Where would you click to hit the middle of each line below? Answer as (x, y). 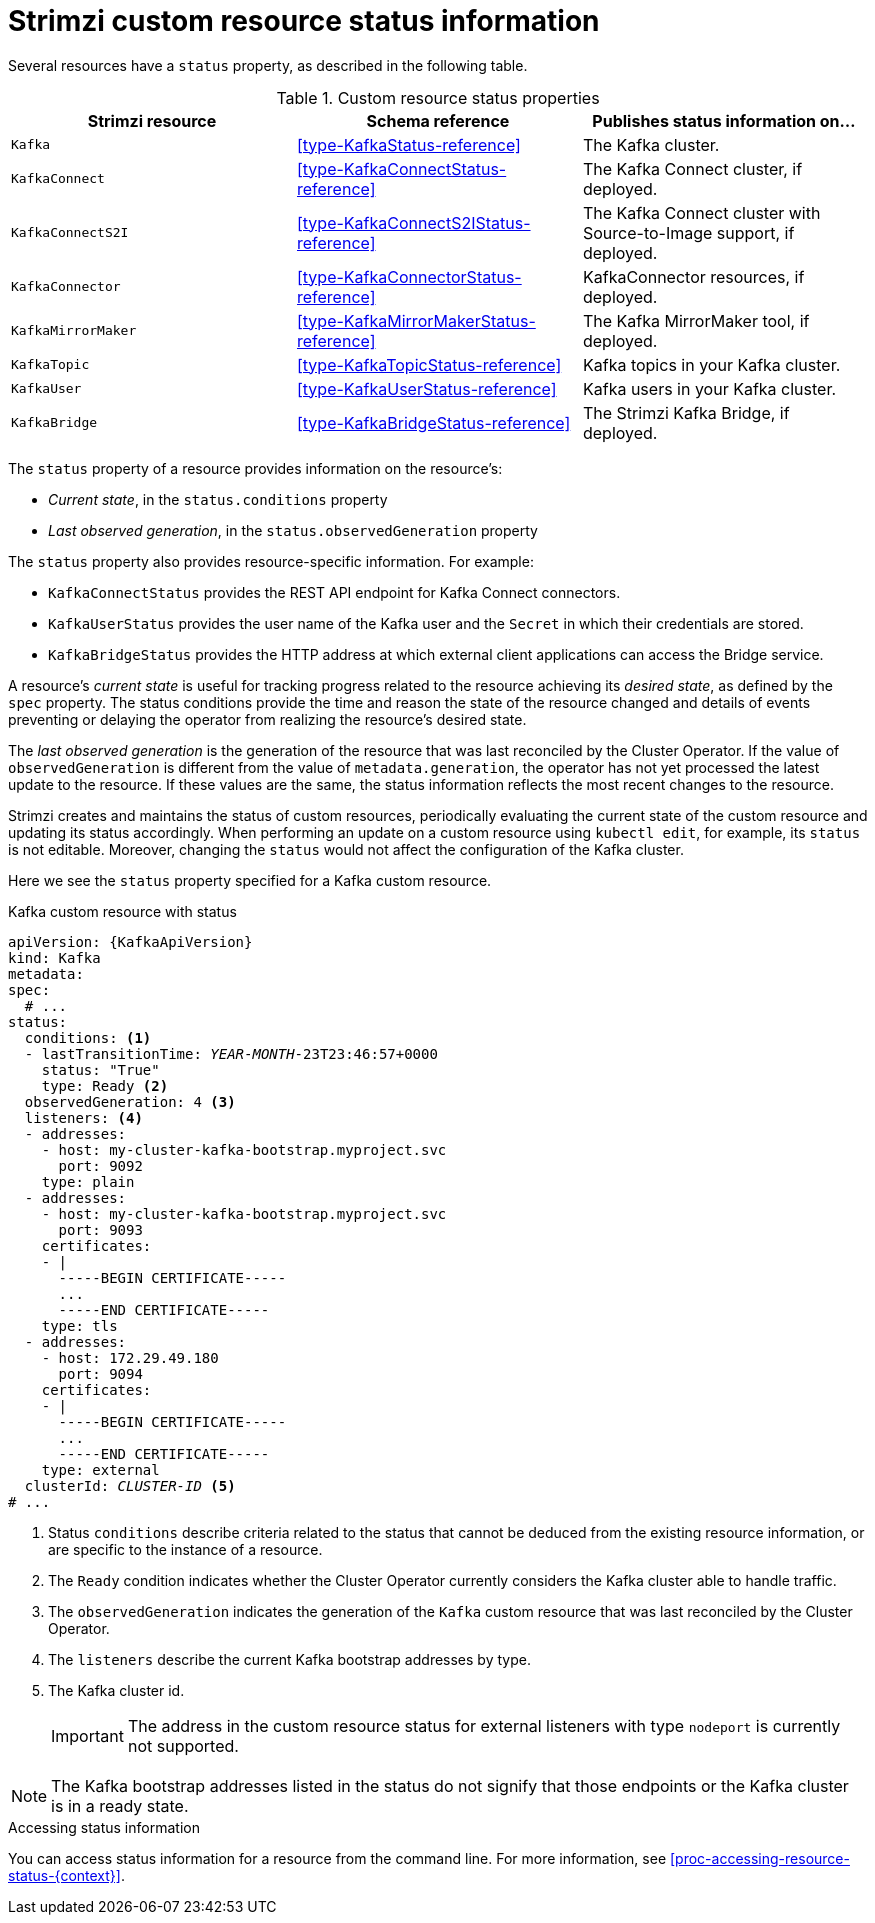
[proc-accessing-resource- (760, 1858)
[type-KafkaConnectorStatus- (409, 276)
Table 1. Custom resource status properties (438, 97)
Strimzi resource (152, 120)
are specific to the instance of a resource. (185, 1549)
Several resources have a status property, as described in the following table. (268, 65)
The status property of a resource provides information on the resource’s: (255, 468)
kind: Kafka (54, 957)
